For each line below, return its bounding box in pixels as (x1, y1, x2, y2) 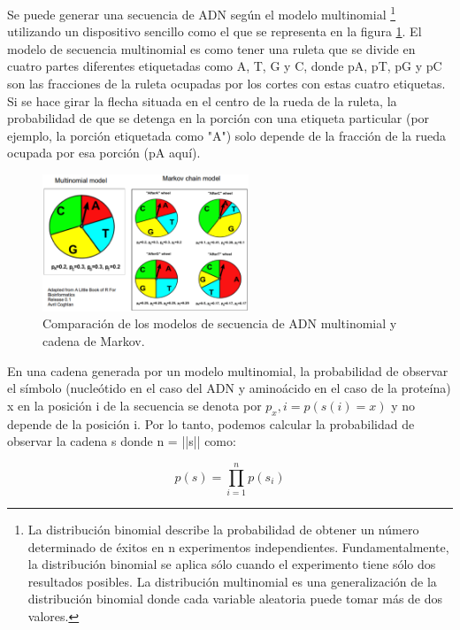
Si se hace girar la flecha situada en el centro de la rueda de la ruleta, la (7, 91, 397, 110)
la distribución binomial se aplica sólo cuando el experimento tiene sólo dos (27, 555, 436, 573)
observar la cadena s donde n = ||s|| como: (7, 432, 236, 450)
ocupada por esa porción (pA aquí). (7, 143, 201, 162)
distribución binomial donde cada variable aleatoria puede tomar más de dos (27, 589, 443, 608)
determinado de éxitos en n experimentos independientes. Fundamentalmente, (27, 537, 449, 556)
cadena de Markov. (42, 332, 145, 350)
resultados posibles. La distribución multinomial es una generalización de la (27, 572, 437, 590)
